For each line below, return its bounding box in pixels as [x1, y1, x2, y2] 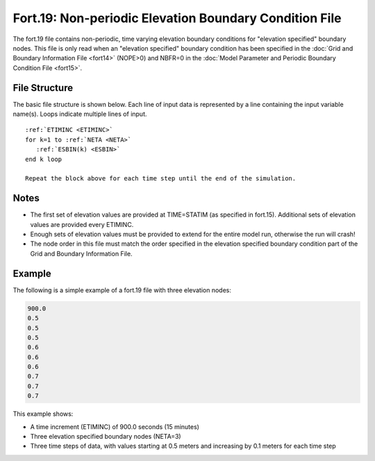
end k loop [25, 155, 62, 163]
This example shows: [12, 410, 74, 418]
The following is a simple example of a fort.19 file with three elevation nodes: [12, 285, 232, 294]
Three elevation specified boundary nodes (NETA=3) [30, 433, 181, 440]
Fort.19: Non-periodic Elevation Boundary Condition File [12, 10, 342, 26]
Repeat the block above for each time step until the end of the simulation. [25, 174, 297, 183]
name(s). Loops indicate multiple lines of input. [12, 110, 147, 118]
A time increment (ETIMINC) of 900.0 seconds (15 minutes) [30, 422, 199, 430]
